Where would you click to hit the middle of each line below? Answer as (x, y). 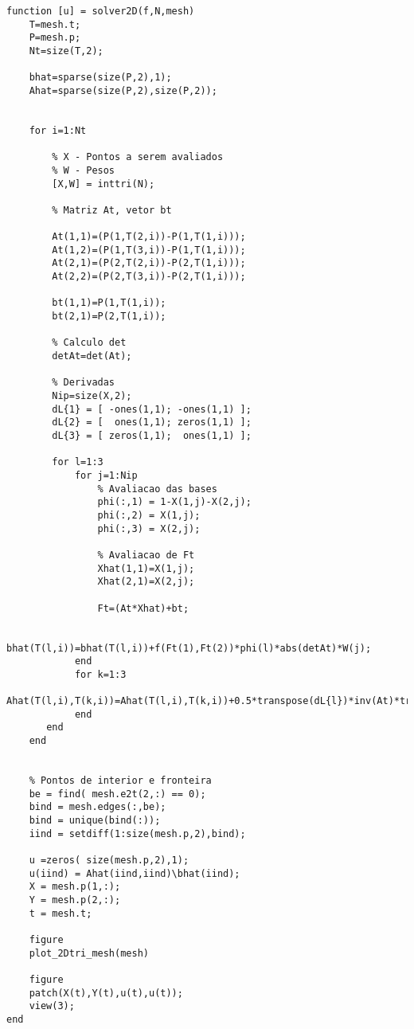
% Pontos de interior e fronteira (120, 781)
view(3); (52, 1006)
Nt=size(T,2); (66, 51)
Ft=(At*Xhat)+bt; (143, 608)
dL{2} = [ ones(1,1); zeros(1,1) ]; (152, 423)
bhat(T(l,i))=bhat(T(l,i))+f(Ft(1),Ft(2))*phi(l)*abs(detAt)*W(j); (189, 648)
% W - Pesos (84, 170)
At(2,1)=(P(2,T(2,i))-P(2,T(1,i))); (149, 263)
